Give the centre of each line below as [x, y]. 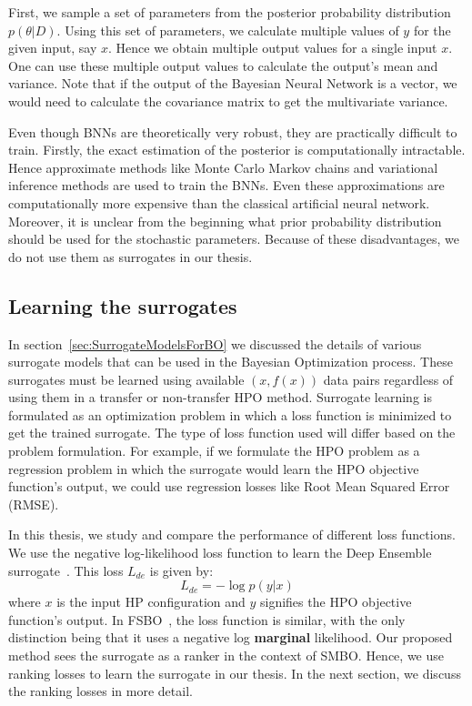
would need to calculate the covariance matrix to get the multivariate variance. [228, 101]
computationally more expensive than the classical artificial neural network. [219, 202]
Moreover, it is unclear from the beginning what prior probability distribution [225, 221]
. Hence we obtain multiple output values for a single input [273, 48]
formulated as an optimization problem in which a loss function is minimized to [230, 414]
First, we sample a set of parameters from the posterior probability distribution [230, 12]
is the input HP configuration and [151, 602]
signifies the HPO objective [336, 602]
